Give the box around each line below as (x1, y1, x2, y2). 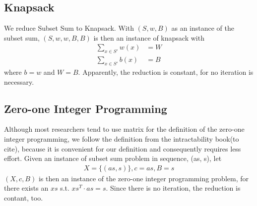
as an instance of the (171, 23, 234, 33)
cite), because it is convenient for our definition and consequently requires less (4, 143, 241, 154)
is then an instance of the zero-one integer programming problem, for (38, 173, 249, 183)
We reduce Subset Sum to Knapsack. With (4, 23, 134, 33)
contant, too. (4, 193, 43, 203)
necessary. (4, 76, 34, 87)
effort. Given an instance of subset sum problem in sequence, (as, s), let (4, 153, 222, 163)
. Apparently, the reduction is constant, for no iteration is (78, 67, 254, 77)
